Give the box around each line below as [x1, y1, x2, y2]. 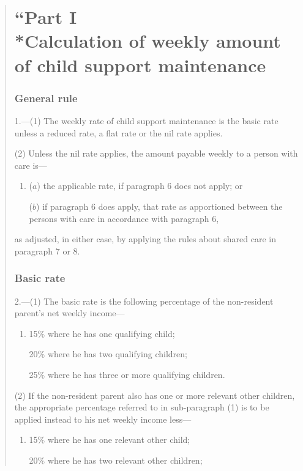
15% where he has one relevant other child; [29, 433, 190, 446]
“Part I [14, 4, 77, 29]
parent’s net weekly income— [14, 306, 125, 319]
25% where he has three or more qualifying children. [29, 368, 225, 380]
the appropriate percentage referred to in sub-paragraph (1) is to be [14, 401, 269, 414]
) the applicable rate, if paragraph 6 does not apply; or [37, 179, 243, 192]
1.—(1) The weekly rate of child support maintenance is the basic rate [14, 114, 279, 127]
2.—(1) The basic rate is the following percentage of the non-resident [14, 294, 274, 307]
